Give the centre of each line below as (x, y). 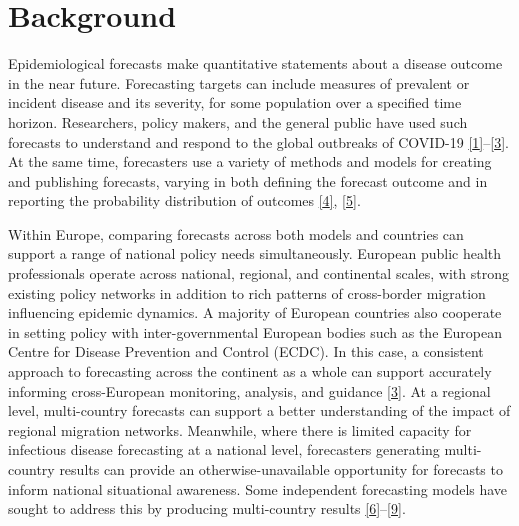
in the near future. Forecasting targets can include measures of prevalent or (239, 82)
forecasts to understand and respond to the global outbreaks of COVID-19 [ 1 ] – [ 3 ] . (258, 141)
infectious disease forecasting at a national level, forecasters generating (224, 449)
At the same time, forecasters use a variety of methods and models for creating (250, 161)
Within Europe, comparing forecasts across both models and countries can (236, 233)
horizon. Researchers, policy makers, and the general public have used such (238, 121)
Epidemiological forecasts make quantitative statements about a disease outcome (255, 63)
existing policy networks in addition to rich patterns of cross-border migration (247, 292)
